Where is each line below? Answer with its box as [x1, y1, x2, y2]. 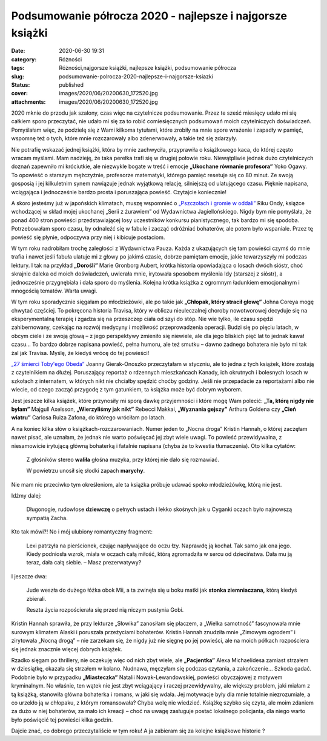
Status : [11, 81, 30, 88]
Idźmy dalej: [11, 492, 42, 499]
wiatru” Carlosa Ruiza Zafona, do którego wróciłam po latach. [11, 414, 166, 421]
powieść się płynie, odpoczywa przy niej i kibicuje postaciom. [11, 234, 165, 241]
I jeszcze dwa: [11, 572, 47, 580]
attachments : [11, 98, 46, 106]
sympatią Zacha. [26, 514, 68, 521]
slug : [11, 73, 24, 80]
